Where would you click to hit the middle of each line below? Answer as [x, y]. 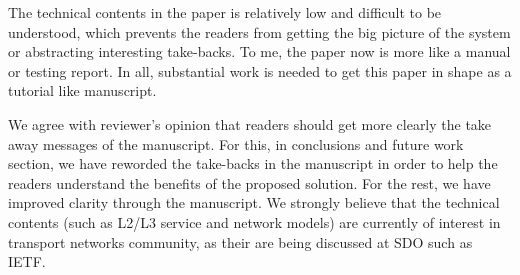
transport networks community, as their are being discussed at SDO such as [240, 241]
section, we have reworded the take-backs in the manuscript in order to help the [253, 163]
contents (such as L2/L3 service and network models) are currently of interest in [254, 221]
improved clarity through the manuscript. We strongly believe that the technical [254, 202]
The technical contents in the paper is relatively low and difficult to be [225, 12]
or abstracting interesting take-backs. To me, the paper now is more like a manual [259, 51]
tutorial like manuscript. [82, 90]
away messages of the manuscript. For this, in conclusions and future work [236, 143]
